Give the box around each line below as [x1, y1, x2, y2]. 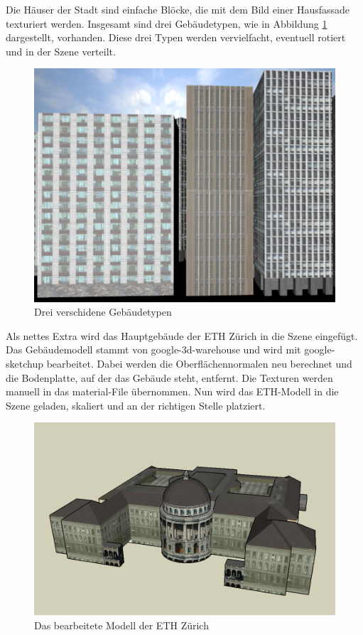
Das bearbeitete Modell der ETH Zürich [34, 618, 209, 633]
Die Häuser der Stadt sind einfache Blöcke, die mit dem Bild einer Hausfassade [6, 2, 350, 16]
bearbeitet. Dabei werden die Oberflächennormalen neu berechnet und [46, 356, 352, 370]
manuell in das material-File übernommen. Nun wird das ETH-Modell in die [6, 384, 339, 399]
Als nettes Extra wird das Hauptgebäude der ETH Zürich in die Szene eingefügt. [6, 328, 358, 343]
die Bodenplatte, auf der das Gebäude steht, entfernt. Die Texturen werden [6, 370, 333, 385]
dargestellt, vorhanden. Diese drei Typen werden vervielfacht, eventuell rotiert [6, 30, 346, 45]
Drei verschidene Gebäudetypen [34, 304, 172, 319]
